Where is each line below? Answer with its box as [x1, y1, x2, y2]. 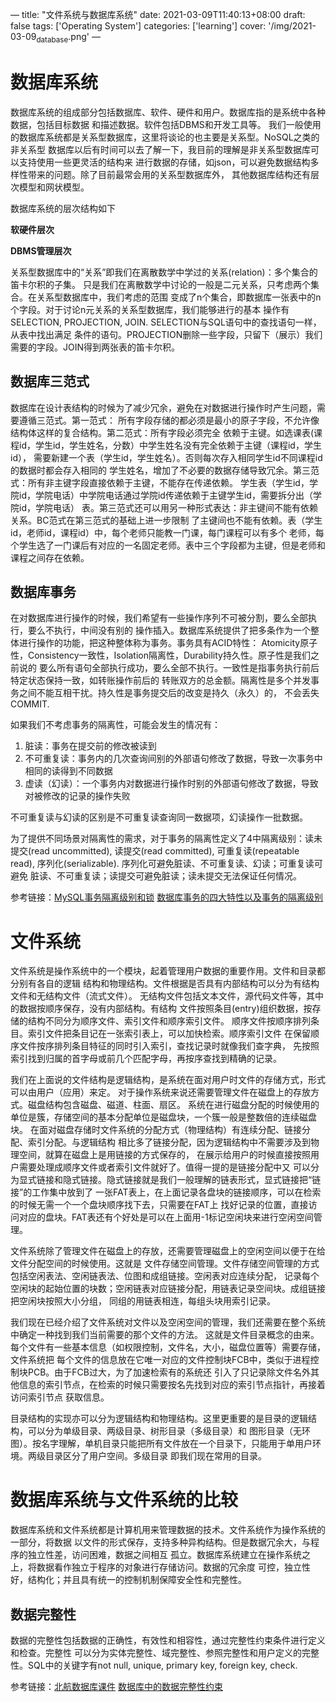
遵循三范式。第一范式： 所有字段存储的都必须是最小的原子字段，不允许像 [18, 414, 320, 426]
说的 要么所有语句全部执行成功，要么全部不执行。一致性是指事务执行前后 [18, 662, 320, 674]
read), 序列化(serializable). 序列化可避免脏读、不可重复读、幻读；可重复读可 [10, 858, 323, 870]
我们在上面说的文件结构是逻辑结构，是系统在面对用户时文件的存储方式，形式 [10, 1074, 326, 1086]
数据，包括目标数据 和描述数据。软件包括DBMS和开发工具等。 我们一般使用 [10, 118, 322, 130]
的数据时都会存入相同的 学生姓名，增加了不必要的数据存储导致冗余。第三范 [10, 464, 320, 476]
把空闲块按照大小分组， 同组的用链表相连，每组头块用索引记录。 [10, 1295, 276, 1307]
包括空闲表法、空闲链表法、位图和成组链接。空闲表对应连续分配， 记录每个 [10, 1270, 320, 1282]
